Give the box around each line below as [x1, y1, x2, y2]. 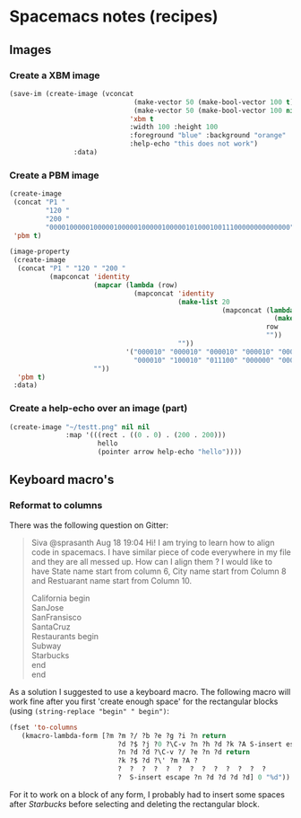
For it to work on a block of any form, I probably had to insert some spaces [9, 788, 285, 800]
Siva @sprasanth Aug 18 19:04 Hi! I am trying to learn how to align [30, 537, 275, 548]
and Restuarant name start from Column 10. [30, 575, 193, 585]
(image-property [9, 247, 70, 257]
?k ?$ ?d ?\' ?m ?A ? [117, 756, 199, 765]
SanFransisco [30, 611, 82, 622]
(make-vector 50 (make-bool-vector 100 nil [133, 106, 298, 115]
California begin [30, 593, 90, 603]
